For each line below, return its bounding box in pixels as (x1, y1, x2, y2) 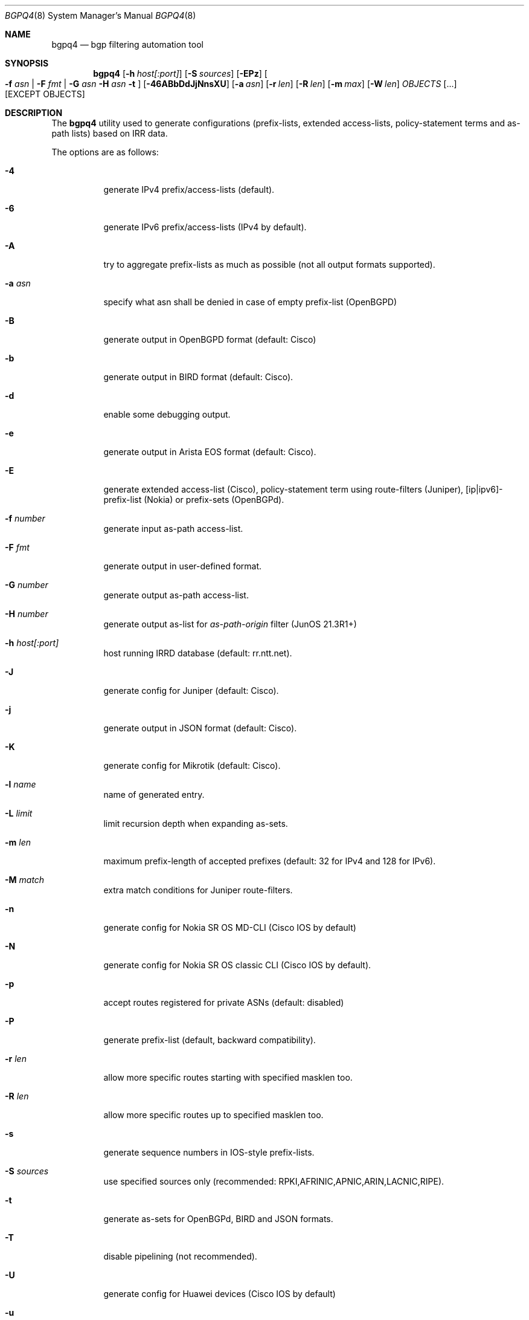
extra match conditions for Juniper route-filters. (103, 885, 293, 895)
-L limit (5, 808, 33, 818)
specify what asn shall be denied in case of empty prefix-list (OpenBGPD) (103, 297, 397, 307)
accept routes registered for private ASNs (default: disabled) (103, 997, 344, 1008)
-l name (5, 779, 36, 789)
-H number (5, 609, 48, 619)
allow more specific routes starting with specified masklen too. (103, 1072, 353, 1082)
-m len (5, 837, 31, 847)
